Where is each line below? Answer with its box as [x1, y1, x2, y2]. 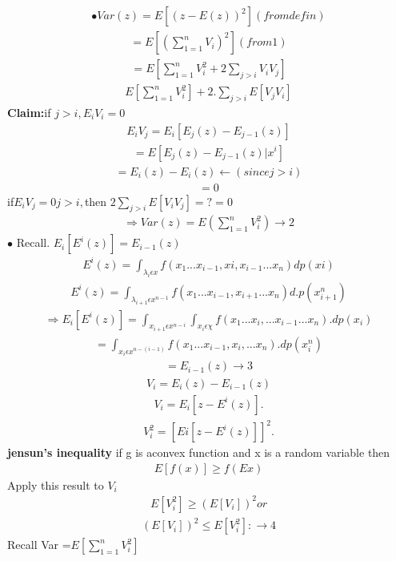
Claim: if [7, 103, 51, 120]
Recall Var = [7, 536, 71, 553]
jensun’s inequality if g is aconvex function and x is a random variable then [7, 444, 390, 461]
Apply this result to [7, 476, 104, 493]
